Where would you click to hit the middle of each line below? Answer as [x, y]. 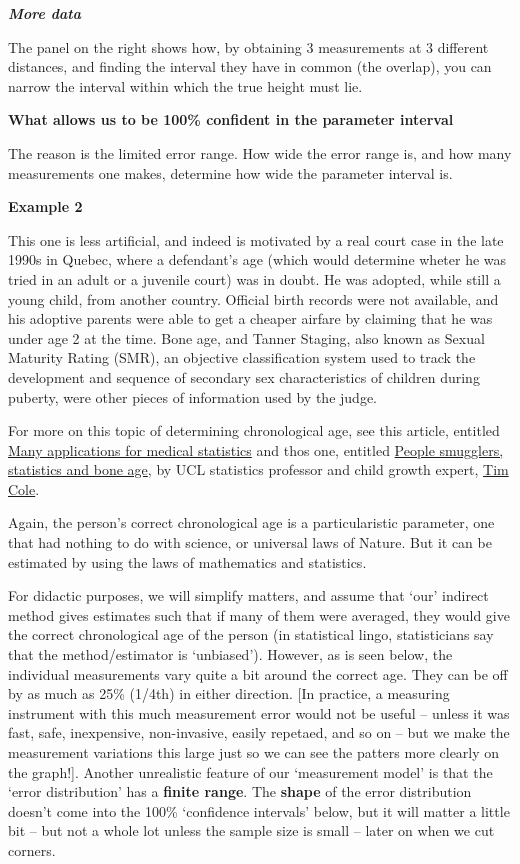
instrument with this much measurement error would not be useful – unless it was [259, 712]
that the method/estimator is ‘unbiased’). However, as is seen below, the [230, 654]
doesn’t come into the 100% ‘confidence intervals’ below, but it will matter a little [259, 810]
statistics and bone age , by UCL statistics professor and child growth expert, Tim [258, 469]
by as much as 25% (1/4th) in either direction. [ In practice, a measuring [229, 693]
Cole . [24, 488]
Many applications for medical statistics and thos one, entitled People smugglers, [256, 449]
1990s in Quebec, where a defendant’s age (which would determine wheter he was [257, 259]
